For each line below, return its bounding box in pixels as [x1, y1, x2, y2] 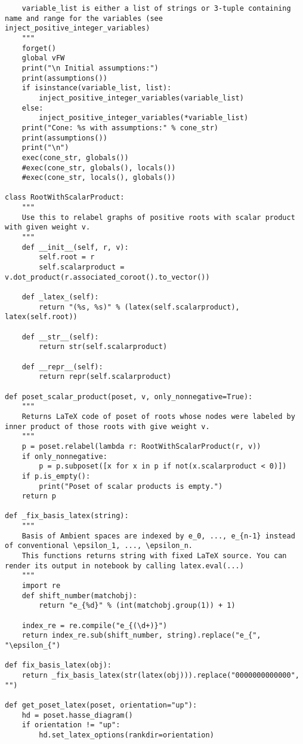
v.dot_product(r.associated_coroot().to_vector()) [5, 273, 210, 281]
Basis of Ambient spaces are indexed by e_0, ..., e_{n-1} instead [21, 531, 295, 540]
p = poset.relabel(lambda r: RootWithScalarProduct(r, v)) [21, 442, 261, 451]
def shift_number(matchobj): [21, 591, 137, 600]
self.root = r [39, 253, 95, 262]
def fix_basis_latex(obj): [5, 661, 112, 670]
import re [21, 581, 61, 590]
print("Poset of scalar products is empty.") [39, 482, 223, 491]
